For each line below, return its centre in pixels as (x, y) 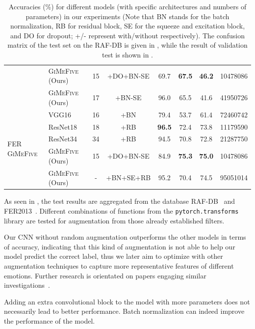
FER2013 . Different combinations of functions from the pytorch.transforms (121, 210)
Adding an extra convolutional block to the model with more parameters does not (127, 301)
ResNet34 (63, 139)
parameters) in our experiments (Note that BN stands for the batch (127, 16)
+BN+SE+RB (128, 178)
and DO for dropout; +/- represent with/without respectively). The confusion (127, 35)
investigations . (27, 285)
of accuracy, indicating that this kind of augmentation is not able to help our (120, 246)
